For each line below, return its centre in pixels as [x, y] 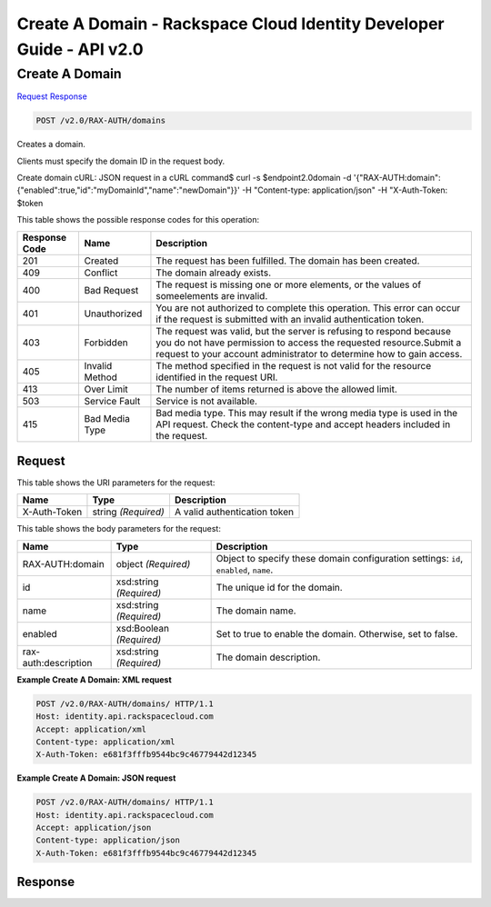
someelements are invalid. [212, 295]
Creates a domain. [51, 145]
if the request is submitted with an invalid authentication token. [290, 319]
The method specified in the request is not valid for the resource [294, 365]
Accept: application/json [94, 828]
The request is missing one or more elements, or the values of [289, 284]
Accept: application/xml [91, 729]
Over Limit [106, 389]
